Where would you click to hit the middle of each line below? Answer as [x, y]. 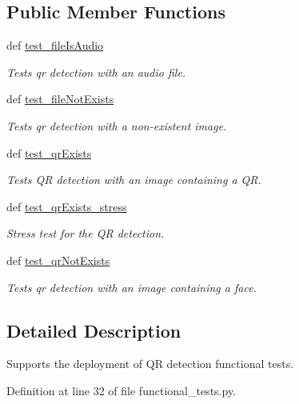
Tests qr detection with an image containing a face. [132, 287]
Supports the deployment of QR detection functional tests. [150, 364]
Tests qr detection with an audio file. [96, 72]
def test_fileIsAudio [55, 45]
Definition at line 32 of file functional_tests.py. [121, 390]
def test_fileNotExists [60, 99]
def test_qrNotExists [58, 260]
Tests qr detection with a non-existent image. [117, 125]
